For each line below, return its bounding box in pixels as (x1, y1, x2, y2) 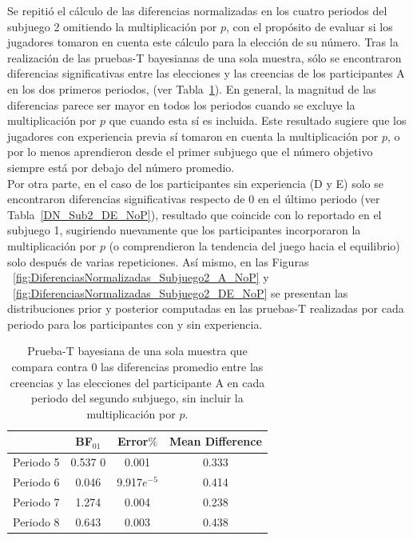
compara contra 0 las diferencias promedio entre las (11, 358, 264, 375)
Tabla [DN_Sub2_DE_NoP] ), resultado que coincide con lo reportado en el (7, 206, 382, 222)
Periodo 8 (13, 513, 60, 530)
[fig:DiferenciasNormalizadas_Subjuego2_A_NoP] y (13, 269, 269, 286)
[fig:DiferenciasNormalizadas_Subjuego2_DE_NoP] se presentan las (13, 284, 348, 301)
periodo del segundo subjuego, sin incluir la (31, 390, 244, 406)
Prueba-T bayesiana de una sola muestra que (27, 342, 248, 359)
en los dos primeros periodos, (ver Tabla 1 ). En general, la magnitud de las (7, 80, 376, 97)
